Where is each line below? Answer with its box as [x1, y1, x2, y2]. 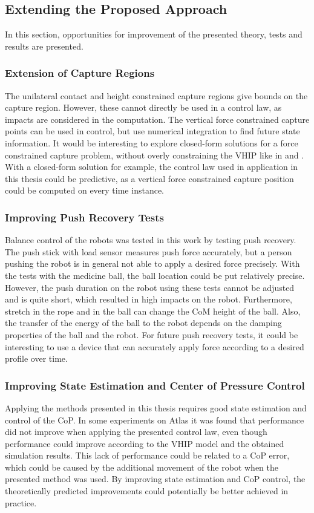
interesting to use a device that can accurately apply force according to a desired [5, 340, 304, 353]
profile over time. [5, 352, 68, 365]
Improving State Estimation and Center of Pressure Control [5, 377, 305, 393]
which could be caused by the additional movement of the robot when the [5, 460, 279, 473]
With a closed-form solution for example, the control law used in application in [5, 160, 298, 173]
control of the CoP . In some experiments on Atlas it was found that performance [5, 413, 304, 426]
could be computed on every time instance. [5, 184, 164, 197]
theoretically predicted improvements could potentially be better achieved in [5, 485, 289, 497]
